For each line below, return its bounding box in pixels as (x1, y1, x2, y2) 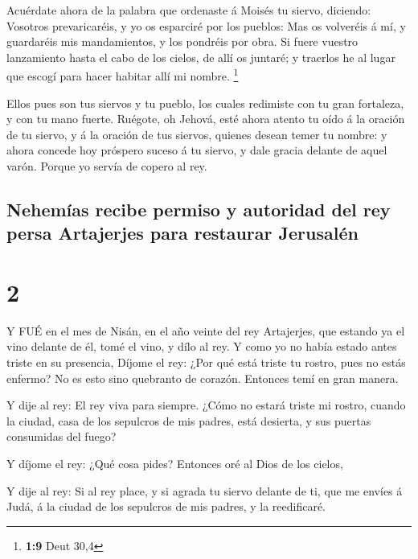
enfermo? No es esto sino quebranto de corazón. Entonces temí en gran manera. (6, 369, 399, 386)
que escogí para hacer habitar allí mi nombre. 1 (6, 65, 239, 84)
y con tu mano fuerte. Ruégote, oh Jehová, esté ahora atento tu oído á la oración (6, 110, 405, 127)
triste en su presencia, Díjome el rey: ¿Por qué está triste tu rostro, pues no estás (6, 354, 406, 371)
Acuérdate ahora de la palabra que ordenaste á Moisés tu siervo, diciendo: (6, 2, 371, 18)
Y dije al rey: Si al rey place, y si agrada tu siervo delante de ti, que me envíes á (6, 482, 403, 499)
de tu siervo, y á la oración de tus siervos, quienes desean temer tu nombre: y (6, 125, 387, 142)
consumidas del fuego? (6, 428, 117, 445)
